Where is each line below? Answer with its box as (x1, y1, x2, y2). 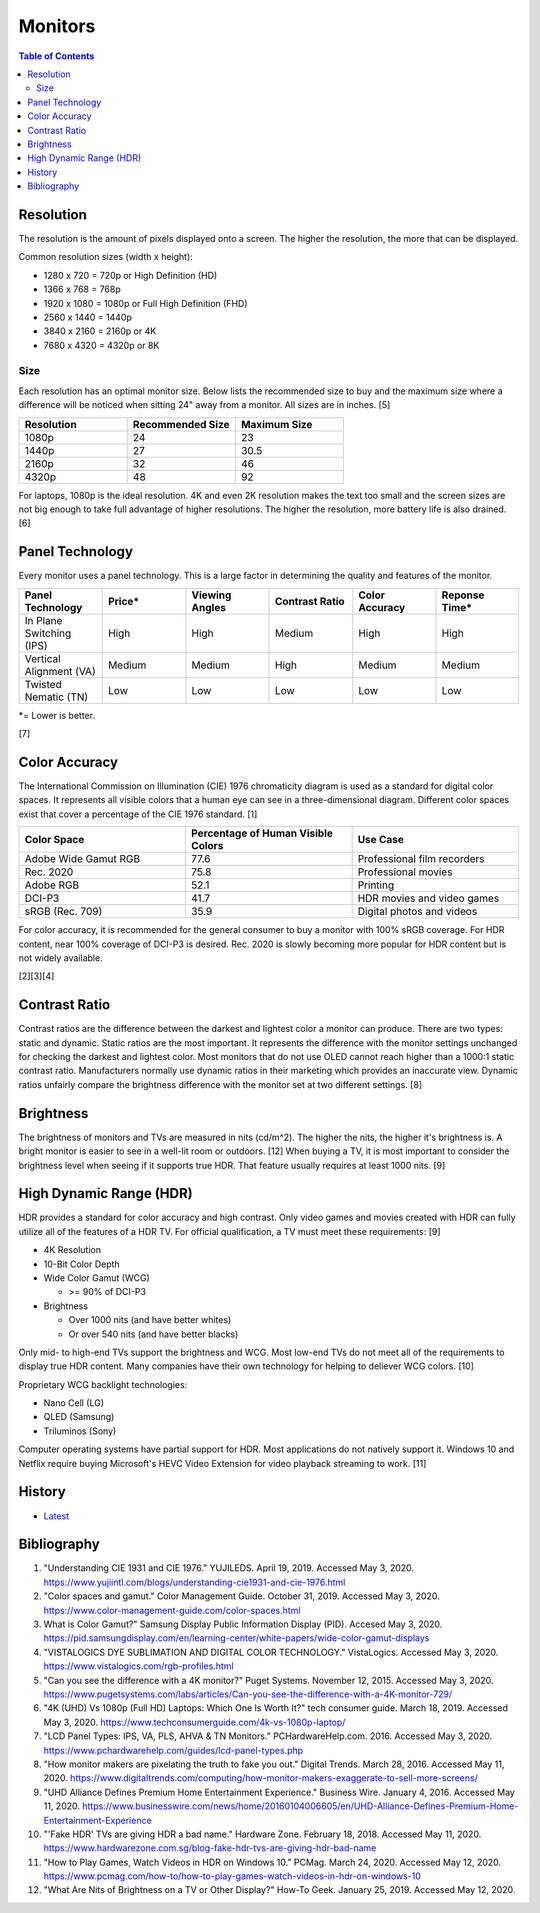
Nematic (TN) (24, 690, 89, 704)
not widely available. (18, 951, 104, 964)
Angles (191, 600, 227, 614)
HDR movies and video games (357, 891, 500, 905)
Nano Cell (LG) (43, 1397, 105, 1409)
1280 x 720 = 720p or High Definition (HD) (43, 269, 218, 281)
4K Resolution (43, 1244, 102, 1256)
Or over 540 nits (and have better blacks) (68, 1328, 239, 1340)
